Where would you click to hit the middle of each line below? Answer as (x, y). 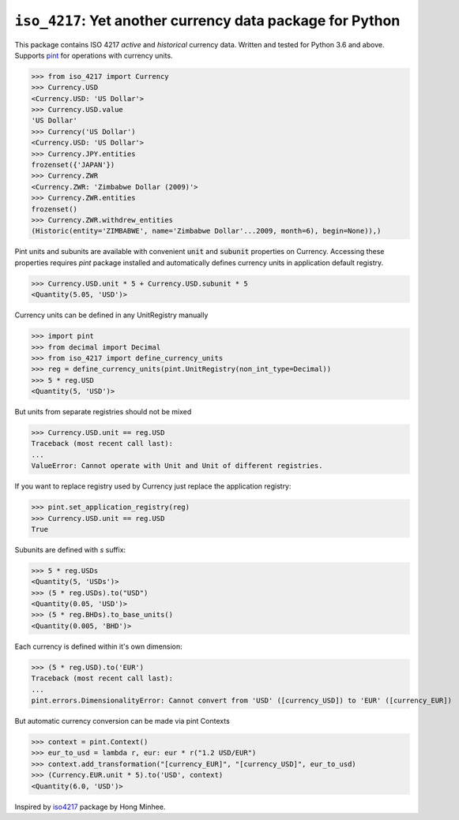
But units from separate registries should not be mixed (103, 412)
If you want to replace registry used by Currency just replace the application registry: (153, 486)
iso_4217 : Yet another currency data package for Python (207, 21)
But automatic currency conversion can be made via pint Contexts (122, 721)
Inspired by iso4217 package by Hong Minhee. (90, 807)
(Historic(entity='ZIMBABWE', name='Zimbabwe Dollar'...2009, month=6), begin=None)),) (206, 231)
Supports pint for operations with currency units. (94, 55)
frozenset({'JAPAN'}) (73, 165)
